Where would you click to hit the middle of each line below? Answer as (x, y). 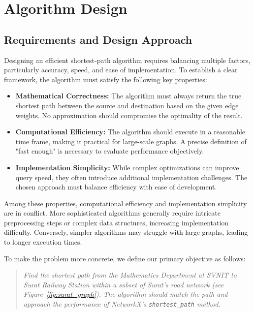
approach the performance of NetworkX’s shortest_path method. (122, 304)
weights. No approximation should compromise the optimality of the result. (129, 115)
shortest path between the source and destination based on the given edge (127, 105)
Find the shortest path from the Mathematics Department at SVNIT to (130, 275)
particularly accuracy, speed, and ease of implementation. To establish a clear (121, 70)
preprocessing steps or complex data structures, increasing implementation (116, 222)
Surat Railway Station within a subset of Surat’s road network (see (124, 284)
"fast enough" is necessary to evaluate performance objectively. (110, 151)
